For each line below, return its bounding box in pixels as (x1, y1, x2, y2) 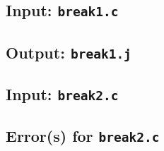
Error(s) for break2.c (6, 125, 160, 147)
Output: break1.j (6, 41, 131, 63)
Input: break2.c (6, 83, 119, 105)
